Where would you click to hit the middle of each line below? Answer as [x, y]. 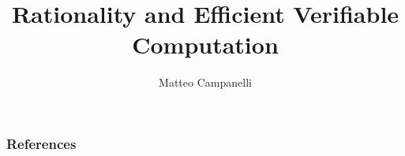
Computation [205, 45]
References [41, 143]
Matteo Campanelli [205, 82]
